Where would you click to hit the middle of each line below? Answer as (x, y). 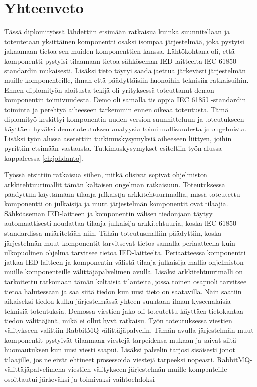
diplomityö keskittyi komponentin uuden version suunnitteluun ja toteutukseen (124, 119)
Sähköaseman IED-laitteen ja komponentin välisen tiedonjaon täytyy (109, 213)
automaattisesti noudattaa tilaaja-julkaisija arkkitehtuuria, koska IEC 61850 (121, 223)
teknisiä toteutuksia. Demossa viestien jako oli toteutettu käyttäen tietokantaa (124, 310)
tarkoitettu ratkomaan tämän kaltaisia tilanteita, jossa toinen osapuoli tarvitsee (126, 281)
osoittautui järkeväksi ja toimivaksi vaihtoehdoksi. (80, 378)
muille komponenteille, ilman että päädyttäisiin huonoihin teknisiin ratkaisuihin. (127, 80)
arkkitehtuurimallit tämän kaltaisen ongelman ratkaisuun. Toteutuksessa (115, 184)
